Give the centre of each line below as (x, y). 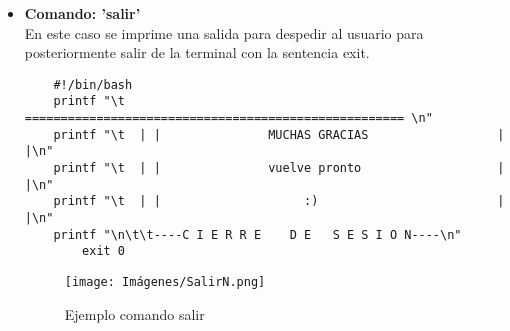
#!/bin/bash (93, 84)
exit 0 (104, 251)
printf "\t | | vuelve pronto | (279, 168)
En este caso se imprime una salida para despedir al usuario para (224, 32)
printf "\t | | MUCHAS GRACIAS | (279, 134)
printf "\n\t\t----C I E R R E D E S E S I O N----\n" (257, 234)
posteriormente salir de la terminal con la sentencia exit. (197, 52)
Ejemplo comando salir (134, 313)
